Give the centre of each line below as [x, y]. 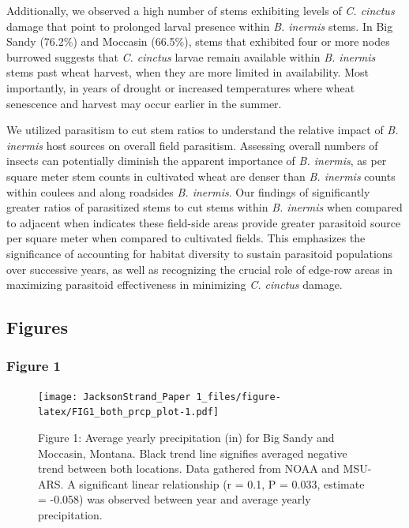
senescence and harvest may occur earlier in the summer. [144, 103]
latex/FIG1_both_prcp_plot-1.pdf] [129, 412]
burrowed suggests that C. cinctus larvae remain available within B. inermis [191, 56]
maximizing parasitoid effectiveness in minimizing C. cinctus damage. [174, 285]
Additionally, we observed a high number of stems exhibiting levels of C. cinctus [201, 10]
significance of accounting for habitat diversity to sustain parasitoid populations [200, 253]
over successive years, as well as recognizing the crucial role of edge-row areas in [200, 269]
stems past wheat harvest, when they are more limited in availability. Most [188, 72]
